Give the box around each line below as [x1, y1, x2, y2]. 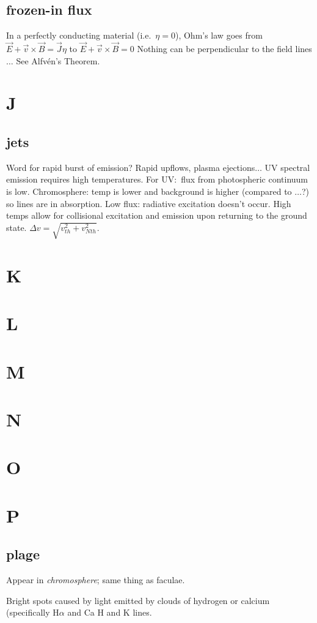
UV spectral [264, 160, 310, 173]
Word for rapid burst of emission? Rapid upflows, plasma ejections [6, 160, 255, 173]
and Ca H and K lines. [67, 606, 152, 619]
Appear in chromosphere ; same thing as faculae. [6, 573, 185, 586]
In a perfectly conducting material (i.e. [6, 29, 151, 42]
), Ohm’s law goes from [175, 29, 263, 42]
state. [6, 221, 27, 233]
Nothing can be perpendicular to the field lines [137, 42, 312, 55]
